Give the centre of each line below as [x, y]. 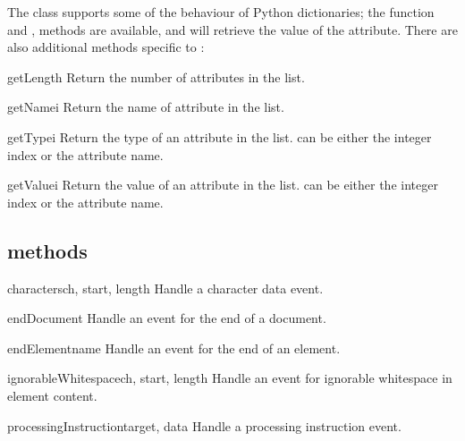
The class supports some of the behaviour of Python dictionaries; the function [221, 12]
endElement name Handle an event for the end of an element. [174, 348]
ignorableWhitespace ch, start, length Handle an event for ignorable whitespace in [230, 378]
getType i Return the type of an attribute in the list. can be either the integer [220, 136]
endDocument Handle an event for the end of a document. [167, 318]
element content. [52, 395]
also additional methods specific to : [106, 47]
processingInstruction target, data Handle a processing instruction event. [204, 425]
